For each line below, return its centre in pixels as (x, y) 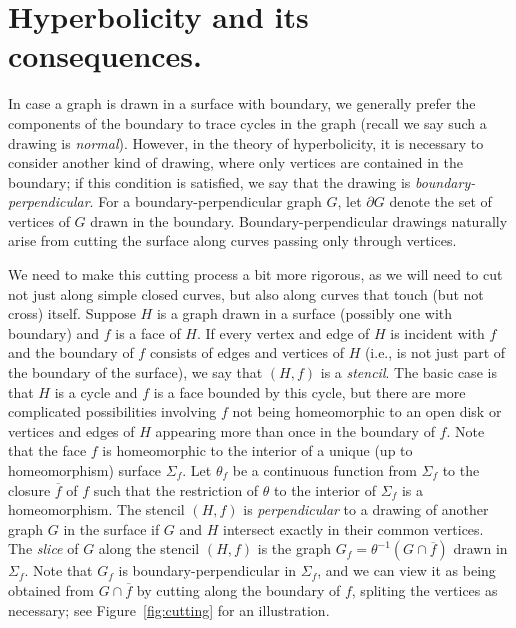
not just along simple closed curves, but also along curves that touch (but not (246, 293)
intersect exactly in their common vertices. (353, 528)
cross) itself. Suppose (72, 313)
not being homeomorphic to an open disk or (367, 411)
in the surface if (111, 528)
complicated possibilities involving (112, 411)
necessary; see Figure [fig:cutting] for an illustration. (169, 609)
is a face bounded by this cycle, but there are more (309, 391)
